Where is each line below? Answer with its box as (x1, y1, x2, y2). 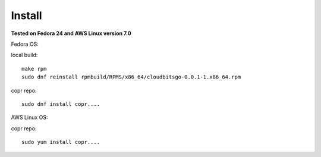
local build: (11, 51, 38, 59)
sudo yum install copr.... (21, 139, 100, 146)
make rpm (21, 65, 47, 72)
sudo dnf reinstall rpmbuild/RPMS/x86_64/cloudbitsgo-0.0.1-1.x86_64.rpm (21, 74, 241, 80)
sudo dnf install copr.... (21, 101, 100, 107)
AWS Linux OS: (11, 114, 48, 121)
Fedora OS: (11, 40, 39, 48)
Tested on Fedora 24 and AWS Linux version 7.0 (11, 30, 131, 37)
